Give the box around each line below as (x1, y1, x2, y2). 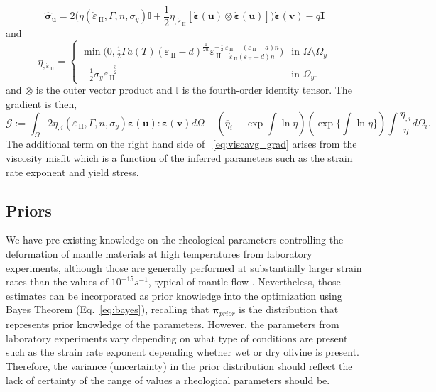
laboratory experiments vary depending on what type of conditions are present (6, 330, 348, 345)
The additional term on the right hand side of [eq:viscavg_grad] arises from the (6, 136, 357, 151)
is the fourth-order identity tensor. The (182, 82, 352, 97)
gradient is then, (6, 97, 77, 111)
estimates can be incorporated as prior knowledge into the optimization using (6, 288, 342, 303)
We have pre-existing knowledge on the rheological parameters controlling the (6, 232, 344, 247)
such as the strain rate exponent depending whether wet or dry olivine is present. (6, 344, 360, 359)
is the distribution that (239, 302, 339, 317)
